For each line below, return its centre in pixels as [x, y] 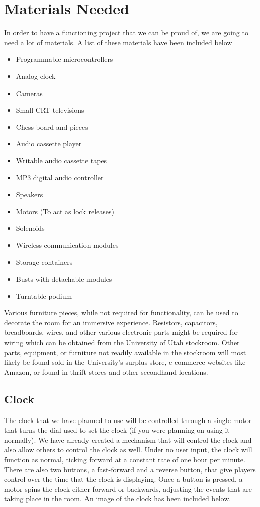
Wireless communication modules [67, 245]
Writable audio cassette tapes [61, 160]
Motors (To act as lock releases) [65, 211]
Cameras [29, 93]
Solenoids [30, 228]
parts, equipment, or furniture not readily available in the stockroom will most [125, 352]
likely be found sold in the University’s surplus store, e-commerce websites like [125, 362]
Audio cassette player [49, 144]
